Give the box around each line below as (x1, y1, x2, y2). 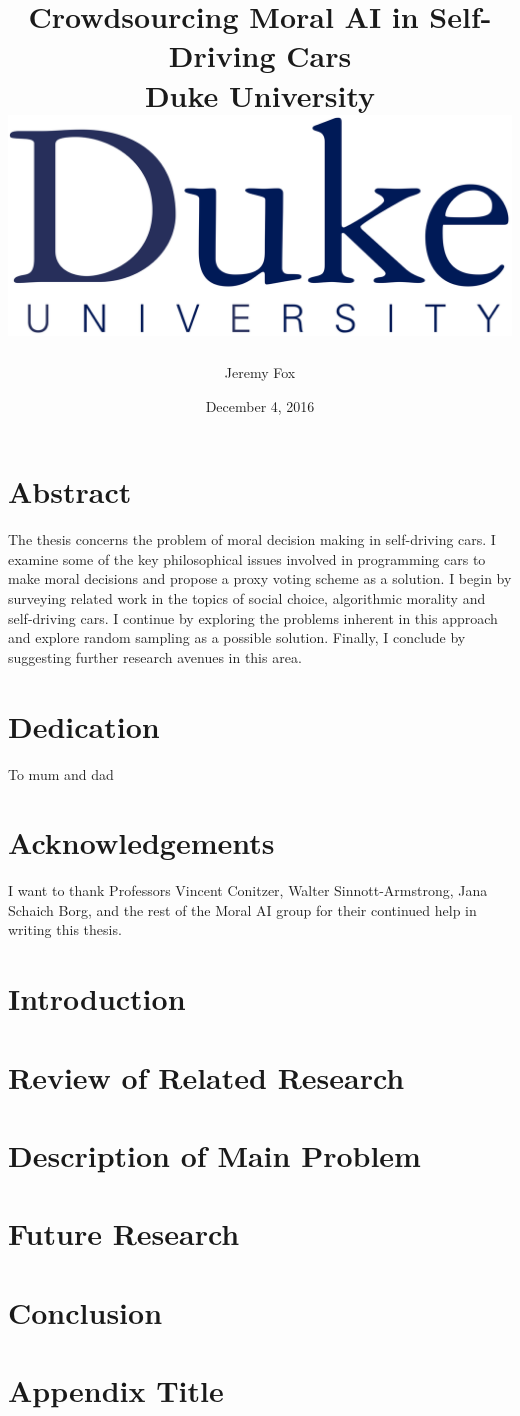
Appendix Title (8, 1370, 224, 1411)
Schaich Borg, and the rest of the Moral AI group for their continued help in (8, 899, 477, 920)
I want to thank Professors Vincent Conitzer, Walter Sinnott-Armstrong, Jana (8, 880, 488, 901)
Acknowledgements (8, 822, 275, 863)
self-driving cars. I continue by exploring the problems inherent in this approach (8, 607, 498, 628)
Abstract (8, 471, 132, 512)
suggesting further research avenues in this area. (8, 646, 302, 667)
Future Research (8, 1213, 240, 1254)
